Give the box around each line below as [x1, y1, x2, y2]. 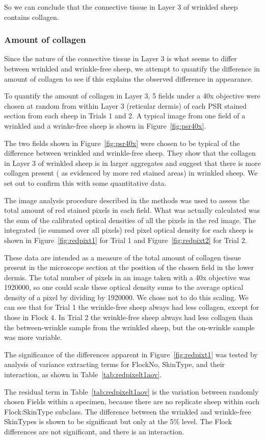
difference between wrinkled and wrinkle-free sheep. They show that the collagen [4, 148, 256, 158]
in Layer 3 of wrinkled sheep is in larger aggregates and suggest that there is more [4, 157, 261, 168]
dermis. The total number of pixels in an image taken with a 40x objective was [4, 272, 250, 282]
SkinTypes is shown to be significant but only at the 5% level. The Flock [4, 416, 232, 427]
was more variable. [4, 332, 62, 343]
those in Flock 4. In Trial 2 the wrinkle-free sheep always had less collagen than [4, 312, 253, 323]
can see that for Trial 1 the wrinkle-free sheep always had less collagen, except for [4, 302, 259, 312]
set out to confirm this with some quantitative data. [4, 177, 167, 188]
